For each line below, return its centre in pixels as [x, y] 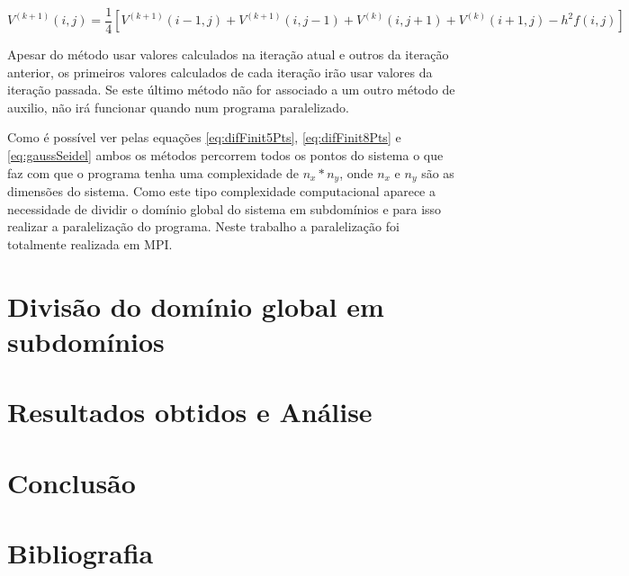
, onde [356, 172]
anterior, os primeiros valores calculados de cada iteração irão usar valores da [220, 72]
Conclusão [72, 482]
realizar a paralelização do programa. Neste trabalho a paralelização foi [203, 226]
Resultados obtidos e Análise [190, 412]
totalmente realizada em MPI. [90, 243]
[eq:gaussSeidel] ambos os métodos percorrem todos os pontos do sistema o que [225, 155]
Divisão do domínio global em [196, 306]
